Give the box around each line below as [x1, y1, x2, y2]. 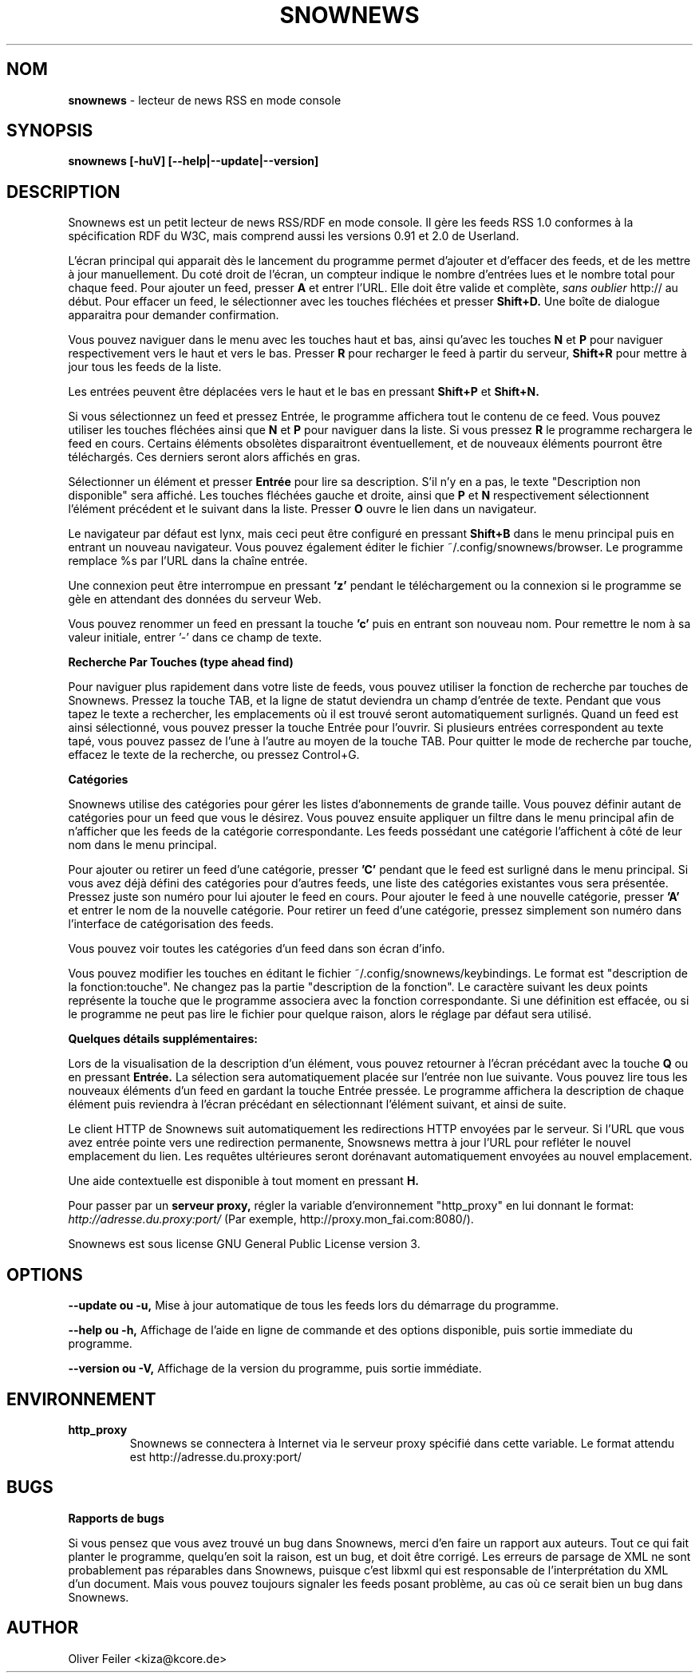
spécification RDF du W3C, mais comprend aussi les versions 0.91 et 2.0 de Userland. [68, 229, 519, 243]
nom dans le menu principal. [68, 838, 217, 852]
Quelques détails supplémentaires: [68, 1032, 258, 1046]
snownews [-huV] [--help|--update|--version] [68, 154, 319, 168]
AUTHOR [6, 1618, 79, 1638]
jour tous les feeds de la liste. [68, 360, 222, 374]
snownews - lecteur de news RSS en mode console [68, 93, 342, 107]
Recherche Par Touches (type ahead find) [68, 655, 294, 670]
